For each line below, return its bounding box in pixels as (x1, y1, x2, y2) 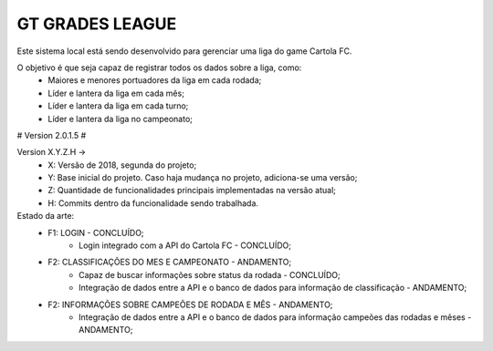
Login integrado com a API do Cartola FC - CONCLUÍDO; (79, 240, 292, 251)
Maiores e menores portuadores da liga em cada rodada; (47, 75, 262, 86)
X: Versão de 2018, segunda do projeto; (47, 160, 197, 170)
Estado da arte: (16, 211, 75, 222)
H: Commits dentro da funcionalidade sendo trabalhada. (47, 197, 259, 209)
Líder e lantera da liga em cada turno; (47, 100, 189, 111)
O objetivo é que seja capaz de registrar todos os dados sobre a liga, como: (16, 62, 302, 73)
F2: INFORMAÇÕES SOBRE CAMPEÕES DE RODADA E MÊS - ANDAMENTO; (47, 299, 333, 310)
